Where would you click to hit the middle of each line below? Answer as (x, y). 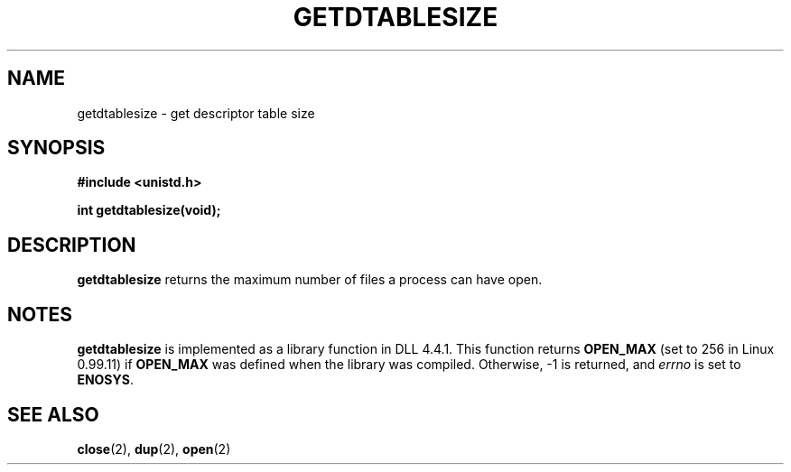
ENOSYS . (105, 380)
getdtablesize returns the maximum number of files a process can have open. (310, 280)
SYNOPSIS (56, 148)
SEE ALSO (53, 414)
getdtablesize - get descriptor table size (196, 113)
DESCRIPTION (72, 245)
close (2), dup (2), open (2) (154, 449)
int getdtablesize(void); (149, 210)
